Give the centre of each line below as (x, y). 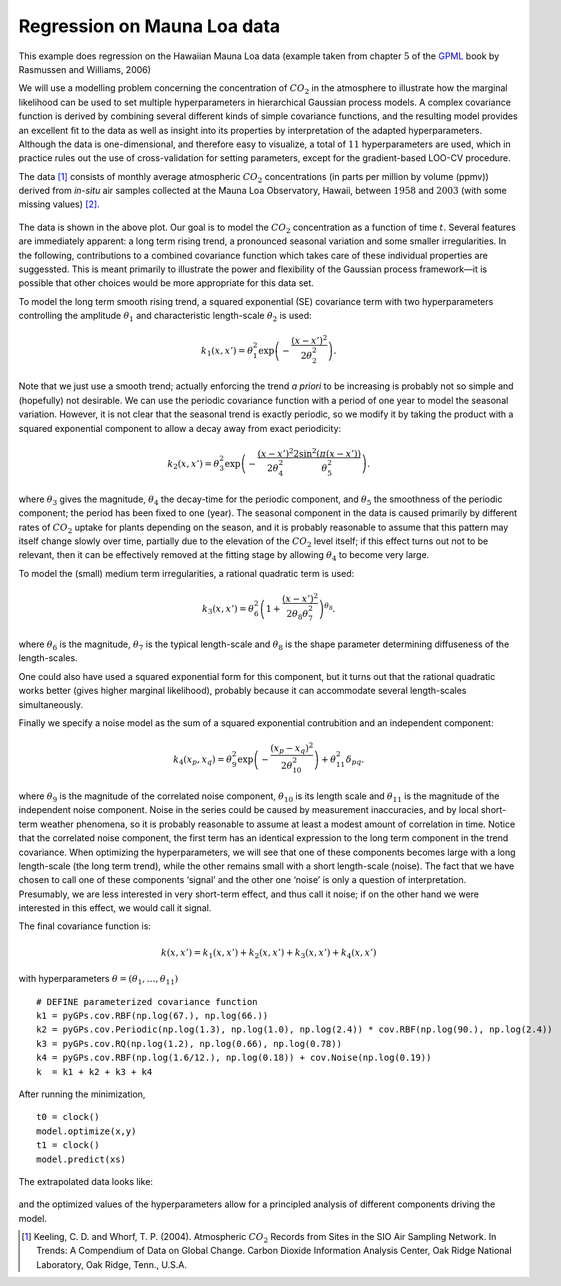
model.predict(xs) (81, 1159)
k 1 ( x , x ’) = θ (227, 352)
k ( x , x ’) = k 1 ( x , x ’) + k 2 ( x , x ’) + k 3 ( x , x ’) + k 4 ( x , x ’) (268, 953)
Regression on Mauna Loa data (149, 26)
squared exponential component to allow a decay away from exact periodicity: (180, 428)
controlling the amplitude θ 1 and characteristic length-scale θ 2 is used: (165, 317)
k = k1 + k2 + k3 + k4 (94, 1071)
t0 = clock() (68, 1117)
